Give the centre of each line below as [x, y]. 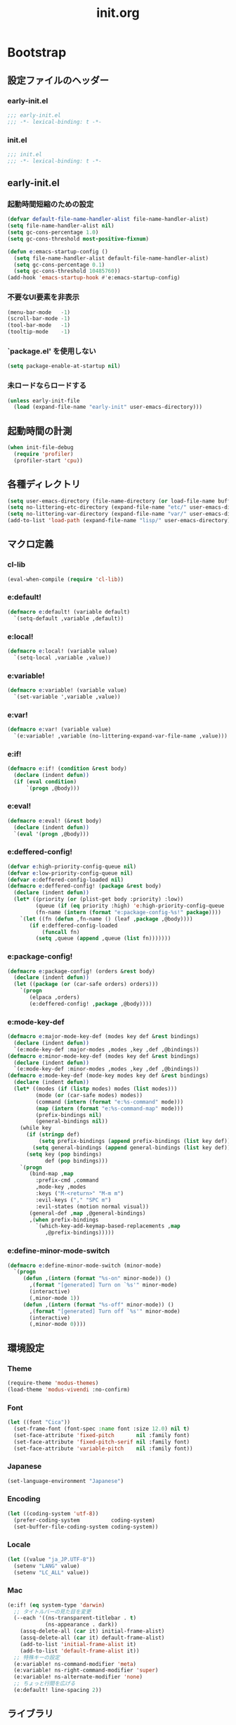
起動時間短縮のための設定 [51, 204]
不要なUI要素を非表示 [43, 297]
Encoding [24, 1499]
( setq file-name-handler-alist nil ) [61, 226]
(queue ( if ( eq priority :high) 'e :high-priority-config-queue [130, 906]
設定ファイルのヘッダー [58, 80]
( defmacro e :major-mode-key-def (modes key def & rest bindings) [103, 1037]
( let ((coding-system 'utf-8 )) [53, 1514]
